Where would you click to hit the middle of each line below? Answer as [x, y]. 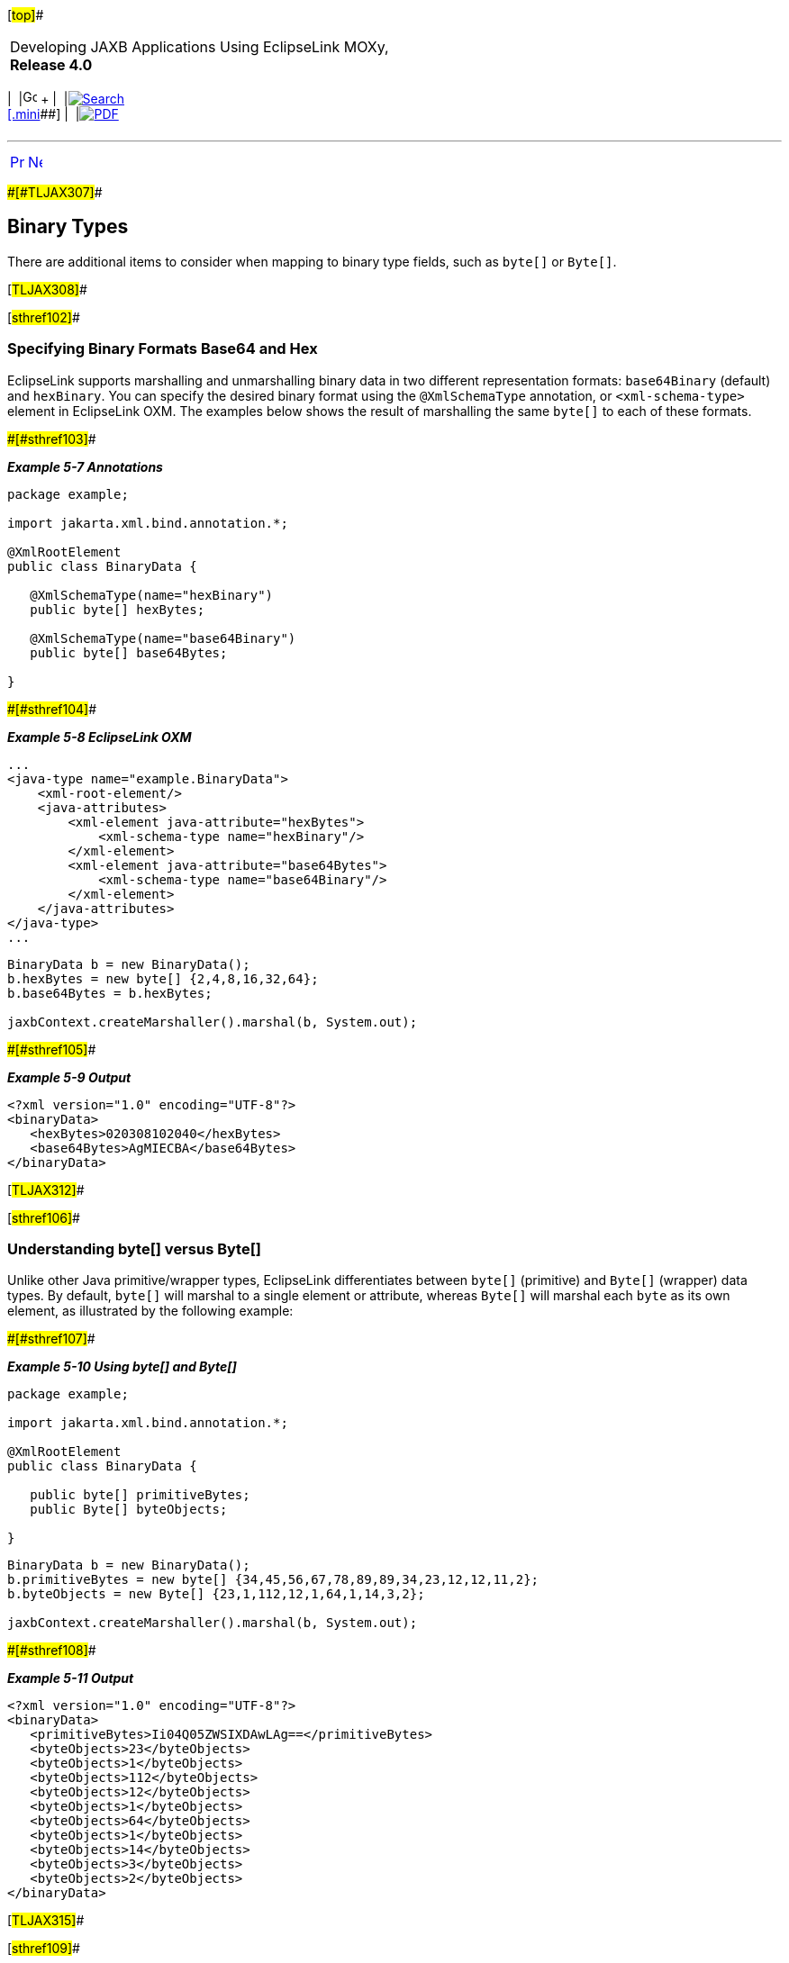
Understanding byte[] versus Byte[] [135, 1248]
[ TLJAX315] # [46, 1921]
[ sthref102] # [44, 317]
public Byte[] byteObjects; [129, 1510]
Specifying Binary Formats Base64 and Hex [163, 349]
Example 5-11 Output [71, 1678]
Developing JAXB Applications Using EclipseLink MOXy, [200, 47]
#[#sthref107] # [51, 1339]
